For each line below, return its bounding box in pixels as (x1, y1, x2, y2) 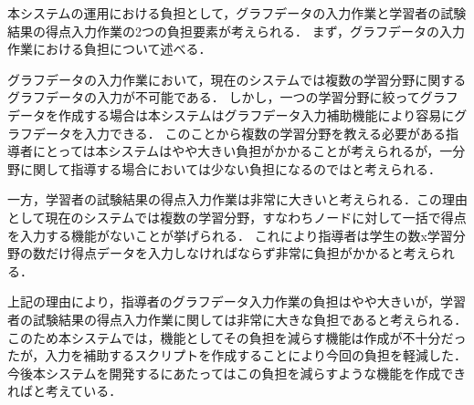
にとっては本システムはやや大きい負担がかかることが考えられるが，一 (32, 141, 453, 161)
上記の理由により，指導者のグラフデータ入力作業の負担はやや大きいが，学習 (7, 292, 466, 311)
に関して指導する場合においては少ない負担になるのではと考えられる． (19, 159, 441, 178)
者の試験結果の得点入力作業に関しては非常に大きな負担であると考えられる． (7, 309, 468, 328)
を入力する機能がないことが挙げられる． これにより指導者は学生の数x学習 (7, 225, 453, 244)
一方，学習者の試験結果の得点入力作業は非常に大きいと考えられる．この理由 (7, 190, 468, 209)
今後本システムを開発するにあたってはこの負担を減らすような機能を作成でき (7, 363, 467, 382)
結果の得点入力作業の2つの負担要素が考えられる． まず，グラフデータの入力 (7, 21, 465, 40)
